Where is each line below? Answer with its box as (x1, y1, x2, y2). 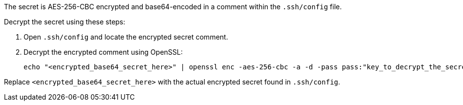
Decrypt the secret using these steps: (4, 18, 126, 26)
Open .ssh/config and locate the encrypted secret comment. (24, 33, 228, 41)
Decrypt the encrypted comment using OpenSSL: (24, 48, 183, 56)
